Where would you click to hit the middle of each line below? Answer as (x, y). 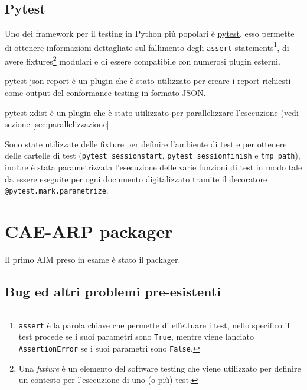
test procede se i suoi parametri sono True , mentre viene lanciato (136, 336)
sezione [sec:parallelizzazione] (57, 124)
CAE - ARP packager (89, 231)
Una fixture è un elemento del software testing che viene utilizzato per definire (160, 368)
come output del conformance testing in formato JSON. (105, 92)
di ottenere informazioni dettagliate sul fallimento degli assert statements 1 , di (147, 46)
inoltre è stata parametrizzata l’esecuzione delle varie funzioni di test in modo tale (153, 167)
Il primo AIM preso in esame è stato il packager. (93, 259)
